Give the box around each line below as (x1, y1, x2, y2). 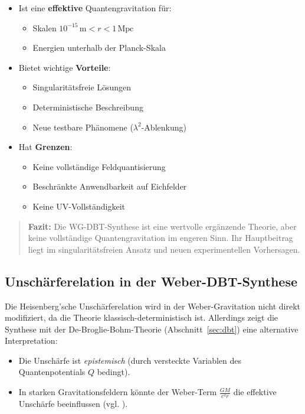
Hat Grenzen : (18, 141, 73, 153)
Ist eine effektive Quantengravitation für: (18, 2, 172, 14)
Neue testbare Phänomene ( (32, 120, 133, 133)
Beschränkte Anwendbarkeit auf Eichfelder (32, 180, 187, 193)
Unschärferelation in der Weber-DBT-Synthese (5, 272, 297, 290)
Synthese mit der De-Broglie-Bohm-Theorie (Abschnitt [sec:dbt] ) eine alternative (5, 322, 299, 335)
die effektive (233, 386, 277, 398)
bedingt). (97, 366, 130, 378)
